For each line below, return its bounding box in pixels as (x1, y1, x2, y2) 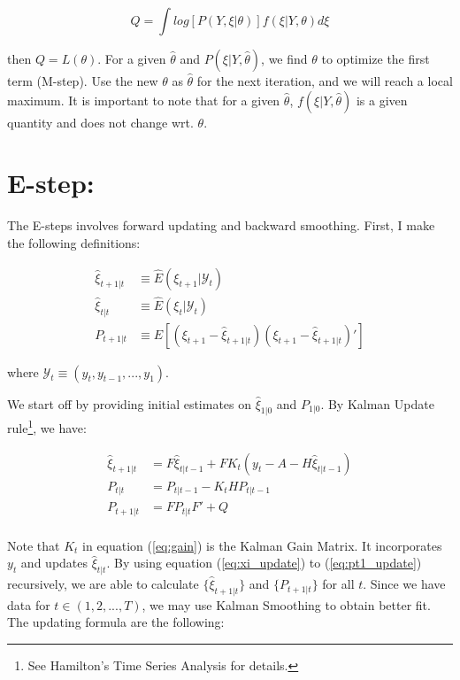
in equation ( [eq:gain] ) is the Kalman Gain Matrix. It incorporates (82, 536, 442, 554)
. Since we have (363, 575, 446, 593)
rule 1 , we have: (7, 416, 87, 437)
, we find (261, 50, 308, 67)
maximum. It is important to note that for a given (7, 90, 280, 109)
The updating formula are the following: (7, 613, 225, 631)
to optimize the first (321, 50, 430, 67)
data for (7, 595, 50, 614)
